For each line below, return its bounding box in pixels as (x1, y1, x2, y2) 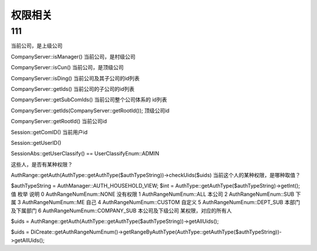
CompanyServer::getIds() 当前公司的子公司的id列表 (11, 85, 135, 92)
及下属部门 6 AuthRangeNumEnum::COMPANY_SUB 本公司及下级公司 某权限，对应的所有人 (11, 207, 232, 214)
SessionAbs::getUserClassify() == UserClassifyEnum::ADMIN (11, 150, 160, 157)
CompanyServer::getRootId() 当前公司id (11, 118, 107, 125)
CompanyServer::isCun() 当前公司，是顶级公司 (11, 64, 124, 71)
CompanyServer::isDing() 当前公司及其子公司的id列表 (11, 74, 140, 82)
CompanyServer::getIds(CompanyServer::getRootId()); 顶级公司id (11, 107, 170, 114)
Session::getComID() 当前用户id (11, 128, 88, 135)
